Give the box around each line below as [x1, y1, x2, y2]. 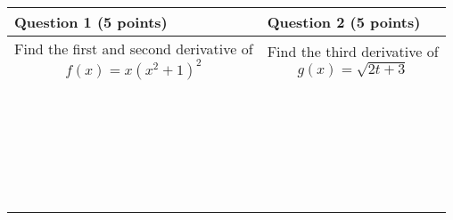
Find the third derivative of [267, 40, 439, 61]
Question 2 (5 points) [267, 12, 421, 32]
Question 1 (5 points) [14, 12, 168, 32]
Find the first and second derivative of [14, 38, 253, 59]
